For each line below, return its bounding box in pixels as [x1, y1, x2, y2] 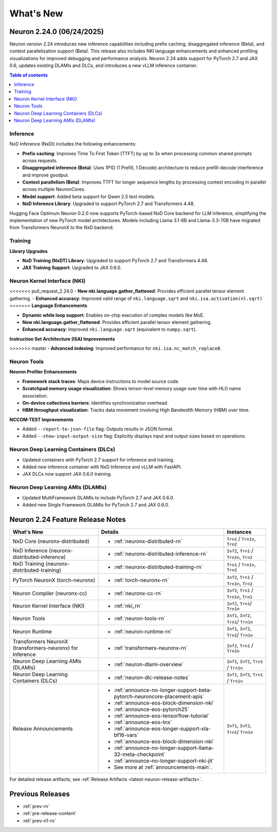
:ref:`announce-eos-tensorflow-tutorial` [113, 712, 210, 719]
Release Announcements [12, 725, 73, 732]
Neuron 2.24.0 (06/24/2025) [9, 27, 104, 36]
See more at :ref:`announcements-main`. [113, 764, 212, 771]
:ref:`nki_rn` [113, 602, 142, 609]
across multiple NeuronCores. [22, 186, 86, 192]
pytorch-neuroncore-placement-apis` [113, 693, 205, 700]
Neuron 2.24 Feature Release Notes [9, 515, 126, 524]
